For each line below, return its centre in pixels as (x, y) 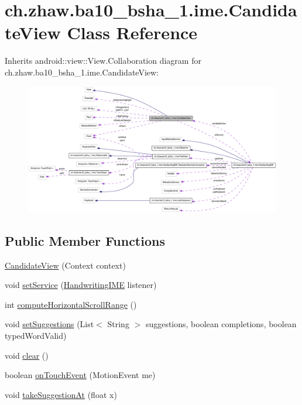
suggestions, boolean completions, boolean (221, 324)
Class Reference (132, 32)
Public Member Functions (85, 240)
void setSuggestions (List (49, 324)
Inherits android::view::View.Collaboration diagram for (103, 61)
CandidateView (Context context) (65, 265)
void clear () (27, 355)
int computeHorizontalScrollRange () (71, 304)
